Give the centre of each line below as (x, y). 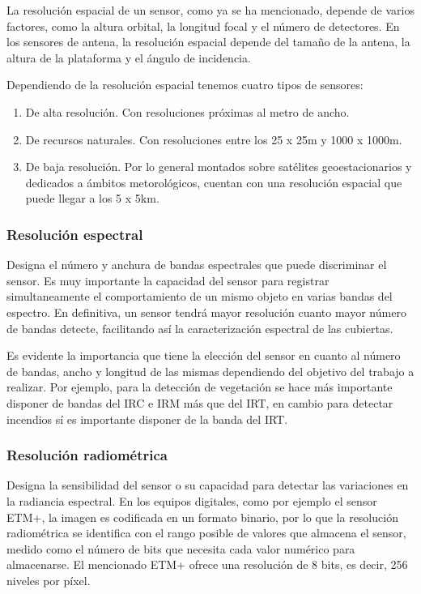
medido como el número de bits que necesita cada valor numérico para (181, 548)
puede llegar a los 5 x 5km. (92, 198)
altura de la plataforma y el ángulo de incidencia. (129, 57)
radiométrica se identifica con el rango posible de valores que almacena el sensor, (206, 533)
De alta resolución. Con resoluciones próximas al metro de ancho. (187, 111)
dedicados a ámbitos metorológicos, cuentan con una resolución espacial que (214, 182)
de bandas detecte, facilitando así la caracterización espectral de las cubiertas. (200, 328)
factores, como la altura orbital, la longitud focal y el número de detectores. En (203, 26)
